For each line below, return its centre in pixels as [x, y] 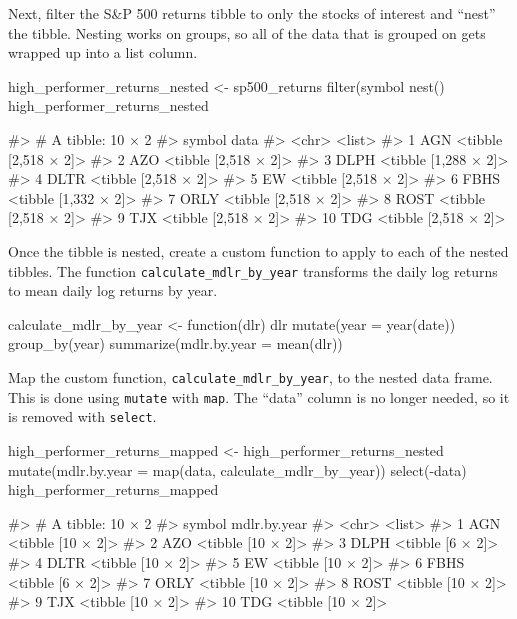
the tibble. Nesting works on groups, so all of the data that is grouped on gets [247, 32]
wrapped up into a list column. [103, 52]
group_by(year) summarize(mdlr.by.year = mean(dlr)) [175, 343]
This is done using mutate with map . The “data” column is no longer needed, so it [259, 396]
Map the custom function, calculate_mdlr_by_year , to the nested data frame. [250, 376]
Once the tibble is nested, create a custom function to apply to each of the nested [258, 250]
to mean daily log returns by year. [113, 290]
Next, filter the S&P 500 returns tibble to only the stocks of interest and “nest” [252, 13]
